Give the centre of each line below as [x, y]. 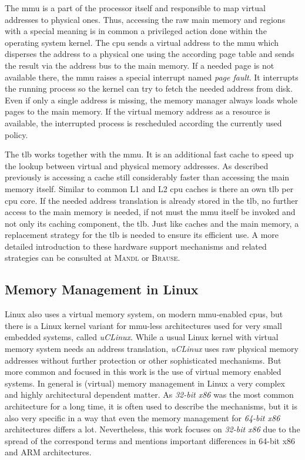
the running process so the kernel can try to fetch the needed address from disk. [149, 88]
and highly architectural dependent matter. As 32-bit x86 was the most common [149, 394]
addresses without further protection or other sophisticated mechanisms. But [143, 360]
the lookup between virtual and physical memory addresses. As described [137, 165]
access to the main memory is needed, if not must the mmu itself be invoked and [150, 212]
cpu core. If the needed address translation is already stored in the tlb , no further [152, 200]
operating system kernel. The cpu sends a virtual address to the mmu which [142, 42]
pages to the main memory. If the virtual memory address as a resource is [138, 111]
